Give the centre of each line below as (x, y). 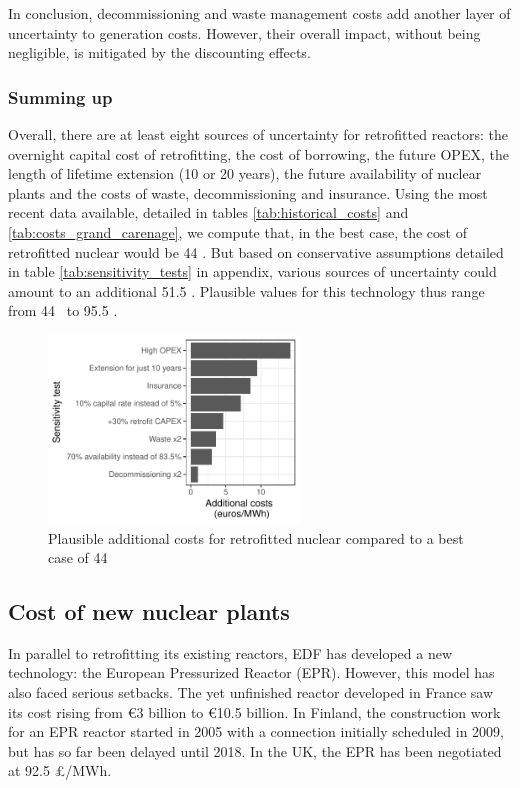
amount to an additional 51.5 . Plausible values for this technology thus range (246, 290)
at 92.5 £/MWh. (60, 770)
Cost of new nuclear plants (149, 611)
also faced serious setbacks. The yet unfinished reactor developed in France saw (251, 692)
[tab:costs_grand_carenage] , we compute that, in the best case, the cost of (237, 231)
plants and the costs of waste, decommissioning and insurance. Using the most (248, 192)
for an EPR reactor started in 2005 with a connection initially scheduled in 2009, (256, 731)
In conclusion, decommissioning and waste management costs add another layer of (259, 13)
